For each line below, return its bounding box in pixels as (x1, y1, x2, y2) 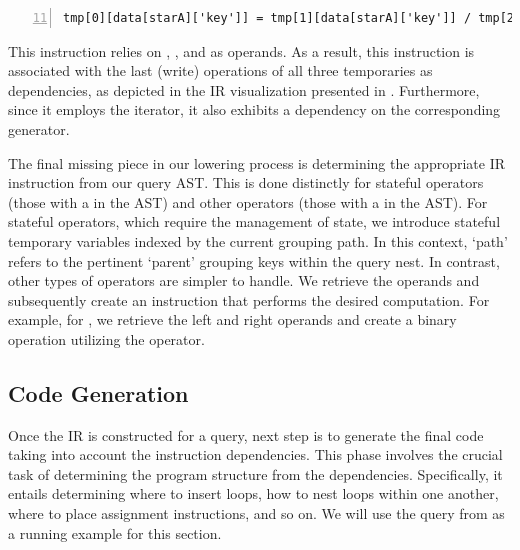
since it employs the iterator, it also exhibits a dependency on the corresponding (8, 99, 501, 120)
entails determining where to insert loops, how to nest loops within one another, (8, 483, 499, 504)
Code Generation (8, 377, 189, 408)
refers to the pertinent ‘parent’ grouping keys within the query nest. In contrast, (8, 250, 500, 271)
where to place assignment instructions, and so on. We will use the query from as (8, 503, 505, 524)
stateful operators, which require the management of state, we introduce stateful (8, 211, 501, 232)
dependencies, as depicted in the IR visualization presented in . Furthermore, (8, 79, 480, 100)
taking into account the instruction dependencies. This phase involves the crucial (8, 444, 503, 465)
